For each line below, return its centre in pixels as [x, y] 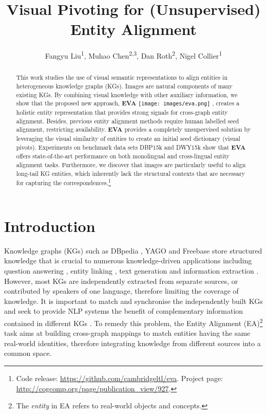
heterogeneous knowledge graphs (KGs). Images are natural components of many [124, 86]
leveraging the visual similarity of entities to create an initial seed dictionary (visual [128, 138]
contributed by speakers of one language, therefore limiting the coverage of [121, 291]
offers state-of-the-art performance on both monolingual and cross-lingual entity [123, 156]
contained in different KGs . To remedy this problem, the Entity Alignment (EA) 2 [133, 322]
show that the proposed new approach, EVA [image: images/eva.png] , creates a [128, 103]
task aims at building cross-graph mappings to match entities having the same [127, 333]
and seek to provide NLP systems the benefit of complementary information [124, 311]
